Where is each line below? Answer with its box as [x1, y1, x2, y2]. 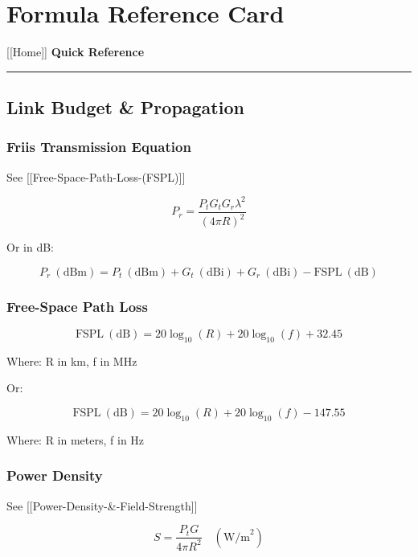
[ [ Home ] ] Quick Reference [6, 43, 145, 60]
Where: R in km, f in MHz [6, 352, 137, 369]
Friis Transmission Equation [6, 137, 191, 157]
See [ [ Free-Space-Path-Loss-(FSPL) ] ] [6, 168, 186, 185]
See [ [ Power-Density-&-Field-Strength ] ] [6, 497, 198, 514]
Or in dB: [6, 239, 54, 256]
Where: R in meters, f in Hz [6, 431, 145, 448]
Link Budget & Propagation [6, 95, 244, 120]
